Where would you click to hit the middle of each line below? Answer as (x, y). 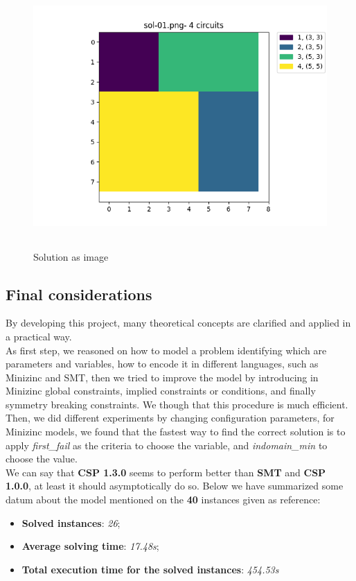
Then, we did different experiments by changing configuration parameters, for (170, 418)
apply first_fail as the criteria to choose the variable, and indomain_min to (167, 445)
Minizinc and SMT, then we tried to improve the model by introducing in (162, 377)
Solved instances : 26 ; (71, 522)
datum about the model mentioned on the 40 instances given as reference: (163, 500)
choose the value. (42, 459)
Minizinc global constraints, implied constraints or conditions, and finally (161, 391)
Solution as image (71, 256)
